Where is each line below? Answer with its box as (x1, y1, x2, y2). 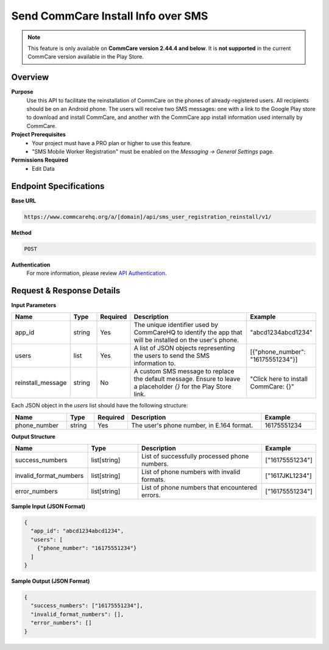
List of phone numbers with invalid (141, 468, 241, 476)
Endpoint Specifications (11, 180, 105, 191)
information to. (133, 359, 176, 368)
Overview (11, 72, 49, 82)
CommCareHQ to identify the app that (133, 328, 243, 337)
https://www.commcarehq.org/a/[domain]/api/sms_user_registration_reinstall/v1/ (24, 213, 272, 220)
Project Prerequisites (11, 131, 66, 138)
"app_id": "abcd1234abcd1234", (30, 527, 124, 535)
